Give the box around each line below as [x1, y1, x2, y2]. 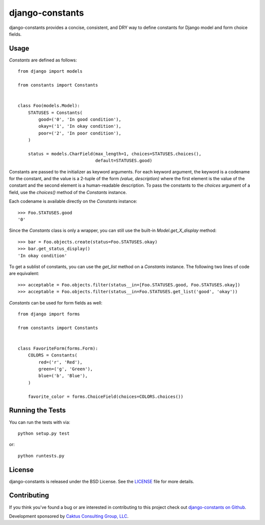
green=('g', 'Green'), [38, 366, 93, 372]
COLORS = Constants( [27, 353, 78, 358]
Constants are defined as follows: [9, 57, 77, 63]
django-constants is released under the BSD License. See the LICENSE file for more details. [9, 478, 194, 484]
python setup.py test [18, 430, 70, 436]
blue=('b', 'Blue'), [38, 373, 88, 379]
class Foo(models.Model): [18, 103, 80, 109]
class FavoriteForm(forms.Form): [18, 345, 98, 351]
